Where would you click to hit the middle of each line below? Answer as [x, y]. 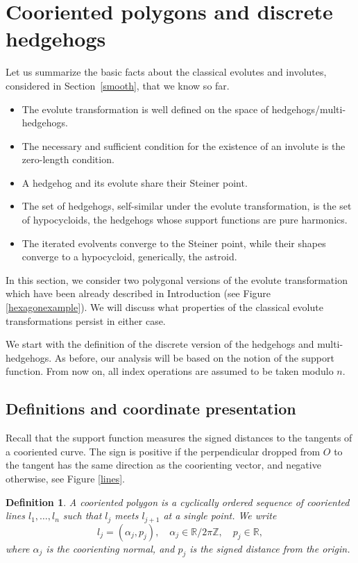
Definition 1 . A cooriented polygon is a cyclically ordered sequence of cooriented [178, 502]
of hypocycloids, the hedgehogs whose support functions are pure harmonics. [185, 220]
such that [82, 515]
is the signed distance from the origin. [270, 548]
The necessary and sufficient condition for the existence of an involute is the [184, 145]
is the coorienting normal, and [110, 548]
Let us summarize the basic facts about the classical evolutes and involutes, [166, 72]
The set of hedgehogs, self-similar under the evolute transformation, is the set [187, 206]
